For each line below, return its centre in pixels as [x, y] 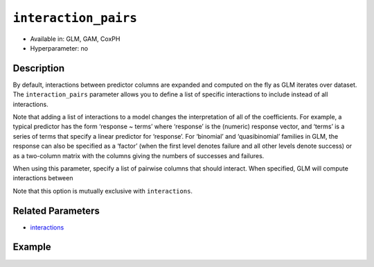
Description [39, 68]
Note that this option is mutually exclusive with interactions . [103, 191]
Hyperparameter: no [59, 48]
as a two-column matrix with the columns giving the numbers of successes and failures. [139, 155]
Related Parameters [56, 210]
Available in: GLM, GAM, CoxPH [75, 39]
